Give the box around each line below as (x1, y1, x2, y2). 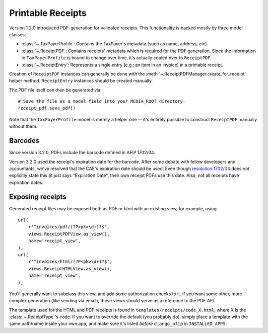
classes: (9, 31, 26, 37)
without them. (9, 123, 38, 129)
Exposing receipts (9, 192, 67, 201)
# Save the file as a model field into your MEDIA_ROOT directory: (18, 98, 186, 104)
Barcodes (9, 137, 40, 145)
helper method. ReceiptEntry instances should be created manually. (9, 78, 153, 84)
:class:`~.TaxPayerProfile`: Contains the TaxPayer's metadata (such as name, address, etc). (21, 41, 208, 47)
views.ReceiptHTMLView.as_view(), (28, 266, 113, 271)
